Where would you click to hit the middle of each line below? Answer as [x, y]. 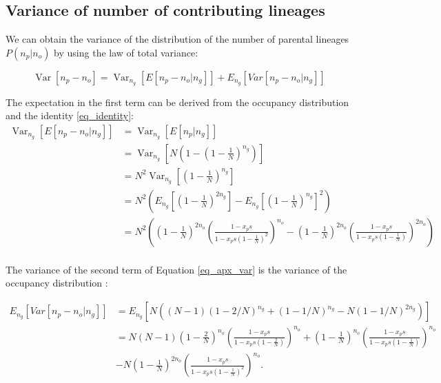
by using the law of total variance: [126, 52]
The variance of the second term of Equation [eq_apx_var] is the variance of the [176, 269]
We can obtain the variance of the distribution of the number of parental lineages [177, 39]
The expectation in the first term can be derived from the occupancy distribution [177, 102]
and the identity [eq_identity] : [70, 115]
